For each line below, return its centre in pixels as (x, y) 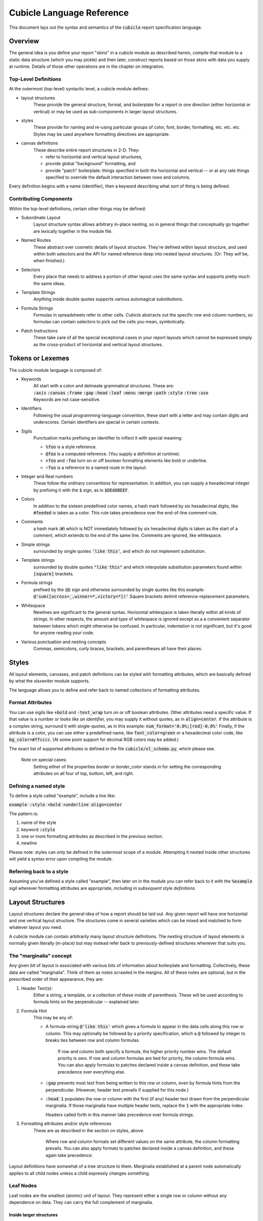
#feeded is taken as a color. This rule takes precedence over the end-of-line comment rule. (125, 512)
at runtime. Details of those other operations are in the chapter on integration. (87, 66)
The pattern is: (24, 814)
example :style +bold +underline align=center (66, 805)
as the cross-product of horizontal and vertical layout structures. (98, 344)
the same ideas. (49, 283)
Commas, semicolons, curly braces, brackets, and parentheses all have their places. (118, 648)
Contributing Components (41, 199)
